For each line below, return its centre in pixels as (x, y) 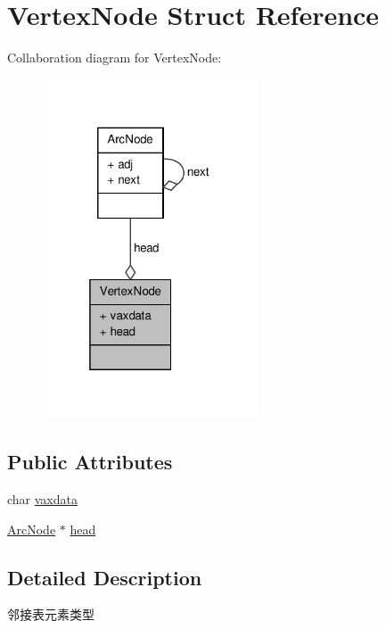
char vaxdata (42, 499)
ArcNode (32, 529)
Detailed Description (105, 577)
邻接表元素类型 (51, 614)
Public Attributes (90, 462)
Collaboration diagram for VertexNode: (115, 58)
